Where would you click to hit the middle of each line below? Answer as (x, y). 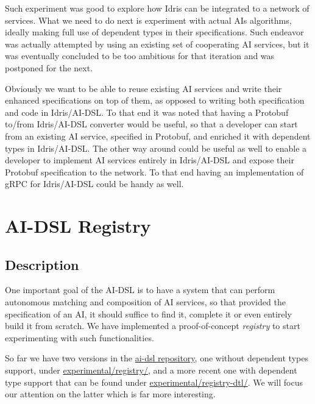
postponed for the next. (49, 67)
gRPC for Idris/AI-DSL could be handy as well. (94, 184)
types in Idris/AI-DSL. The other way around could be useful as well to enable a (156, 148)
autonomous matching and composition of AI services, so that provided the (145, 302)
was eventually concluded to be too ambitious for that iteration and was (140, 56)
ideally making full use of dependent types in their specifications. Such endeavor (154, 32)
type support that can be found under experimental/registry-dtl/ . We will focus (154, 382)
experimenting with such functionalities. (80, 337)
